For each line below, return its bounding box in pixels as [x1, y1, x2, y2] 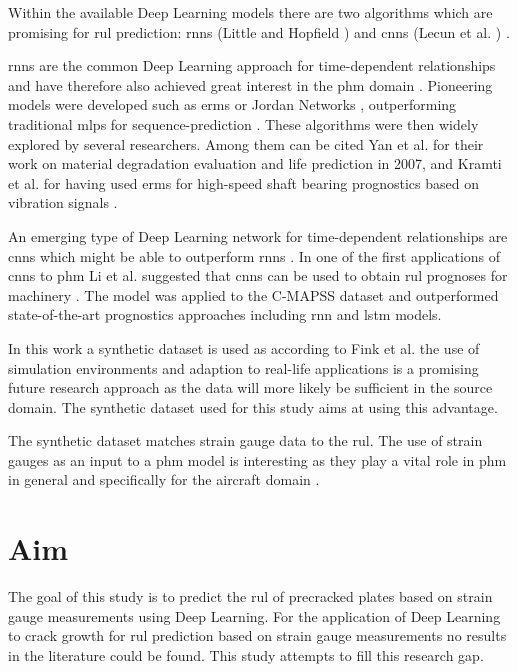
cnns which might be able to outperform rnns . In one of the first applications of [8, 245, 501, 266]
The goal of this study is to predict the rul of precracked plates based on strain [8, 586, 493, 607]
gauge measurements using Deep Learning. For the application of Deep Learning [8, 605, 501, 626]
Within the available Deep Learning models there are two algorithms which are [8, 2, 493, 22]
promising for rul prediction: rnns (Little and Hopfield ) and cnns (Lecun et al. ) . [8, 21, 510, 42]
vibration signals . [8, 192, 118, 213]
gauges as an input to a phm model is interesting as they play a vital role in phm [8, 449, 507, 470]
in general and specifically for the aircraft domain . [8, 469, 320, 490]
